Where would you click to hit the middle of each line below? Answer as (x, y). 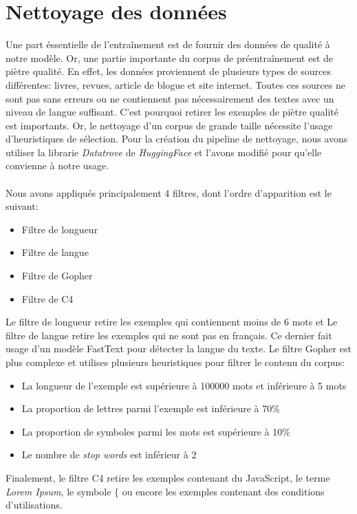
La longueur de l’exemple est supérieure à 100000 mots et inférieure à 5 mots (184, 385)
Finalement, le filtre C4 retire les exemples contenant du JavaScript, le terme (168, 477)
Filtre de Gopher (57, 276)
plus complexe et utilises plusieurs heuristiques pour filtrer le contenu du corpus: (175, 362)
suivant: (22, 206)
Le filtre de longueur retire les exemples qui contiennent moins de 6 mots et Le (172, 322)
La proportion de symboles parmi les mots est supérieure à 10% (156, 431)
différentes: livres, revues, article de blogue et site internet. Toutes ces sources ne (175, 84)
